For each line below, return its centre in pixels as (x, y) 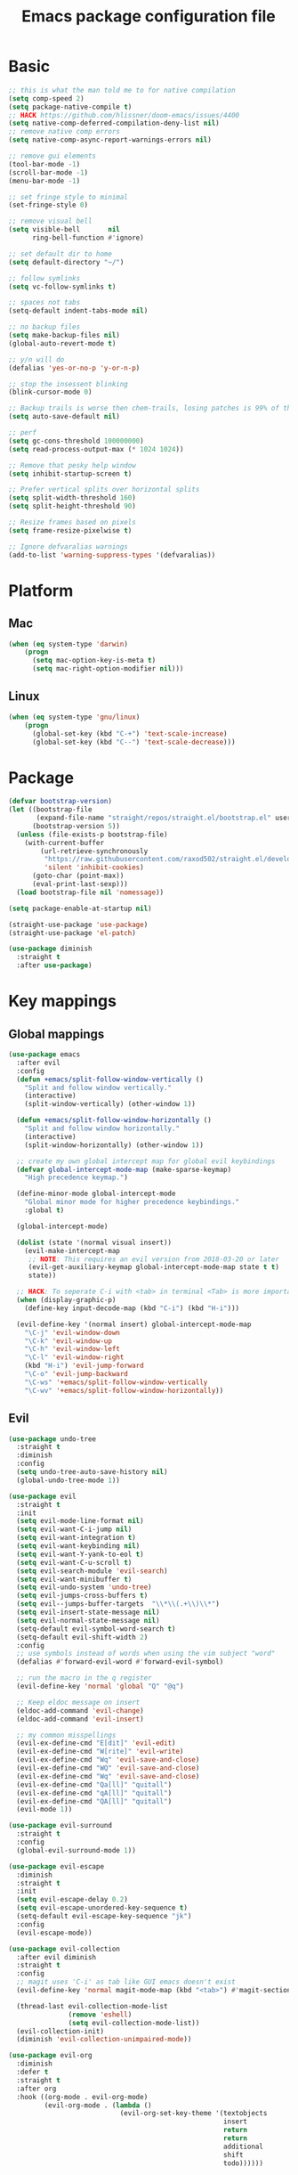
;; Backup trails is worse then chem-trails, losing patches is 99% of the (152, 408)
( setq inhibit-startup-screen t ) (70, 474)
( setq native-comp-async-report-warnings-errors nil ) (110, 140)
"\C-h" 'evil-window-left (72, 1349)
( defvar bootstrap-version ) (60, 802)
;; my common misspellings (66, 1735)
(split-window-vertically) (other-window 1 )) (110, 1104)
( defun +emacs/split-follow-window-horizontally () (114, 1120)
